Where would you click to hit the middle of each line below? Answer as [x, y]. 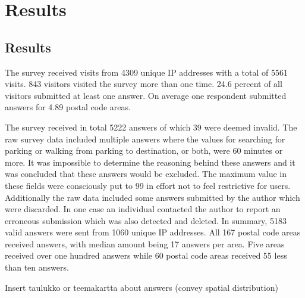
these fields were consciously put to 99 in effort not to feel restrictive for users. [148, 185]
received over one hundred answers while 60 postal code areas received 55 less [146, 255]
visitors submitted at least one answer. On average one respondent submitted [146, 95]
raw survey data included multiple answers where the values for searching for [145, 139]
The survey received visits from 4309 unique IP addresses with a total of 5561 [146, 72]
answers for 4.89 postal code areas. [68, 107]
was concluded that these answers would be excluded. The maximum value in [146, 174]
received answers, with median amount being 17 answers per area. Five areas [145, 243]
